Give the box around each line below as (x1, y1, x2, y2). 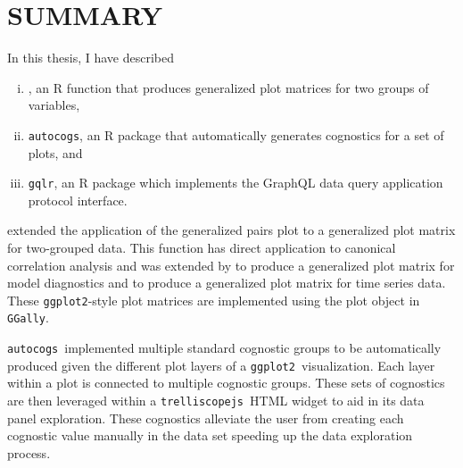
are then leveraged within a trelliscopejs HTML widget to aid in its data (7, 391, 425, 409)
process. (7, 443, 51, 462)
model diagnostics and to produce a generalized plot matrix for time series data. (7, 273, 446, 292)
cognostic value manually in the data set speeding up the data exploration (7, 426, 413, 445)
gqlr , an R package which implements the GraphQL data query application (28, 173, 443, 192)
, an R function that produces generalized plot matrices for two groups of (28, 78, 429, 96)
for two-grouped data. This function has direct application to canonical (7, 238, 396, 256)
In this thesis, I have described (7, 48, 174, 67)
